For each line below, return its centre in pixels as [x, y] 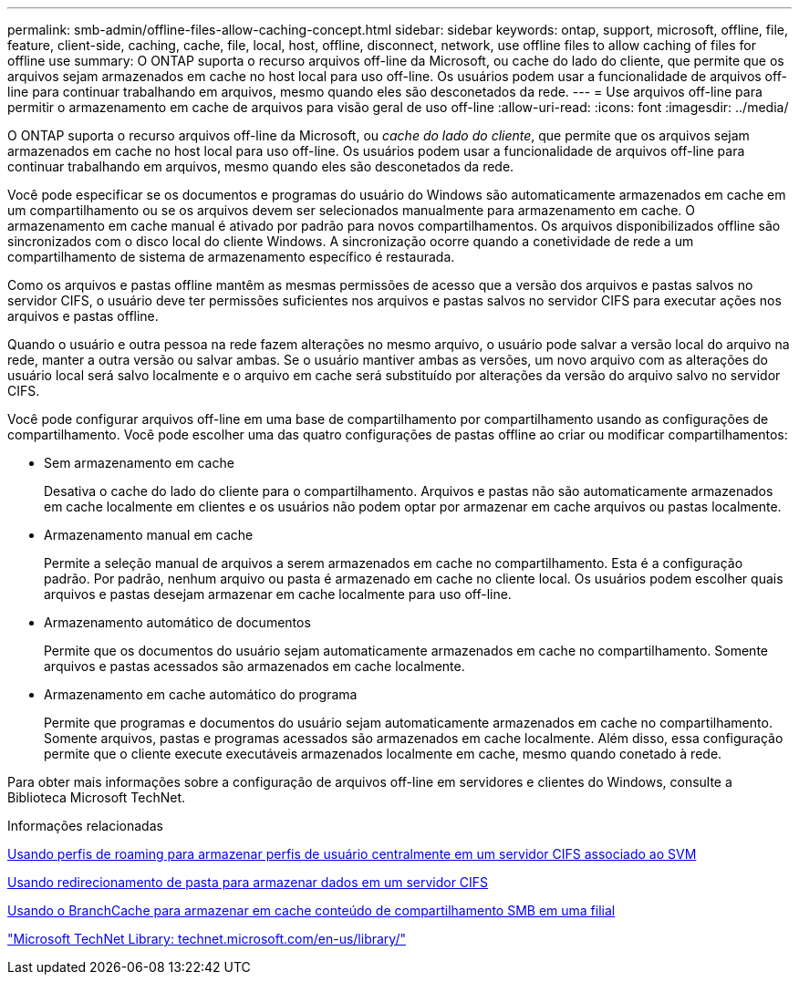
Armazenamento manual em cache [149, 535]
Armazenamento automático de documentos [177, 622]
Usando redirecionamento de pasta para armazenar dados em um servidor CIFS [248, 882]
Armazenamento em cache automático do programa [201, 694]
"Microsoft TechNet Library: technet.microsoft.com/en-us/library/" [207, 939]
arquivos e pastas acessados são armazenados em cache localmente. [254, 666]
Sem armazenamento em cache [139, 463]
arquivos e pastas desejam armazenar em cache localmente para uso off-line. [278, 594]
